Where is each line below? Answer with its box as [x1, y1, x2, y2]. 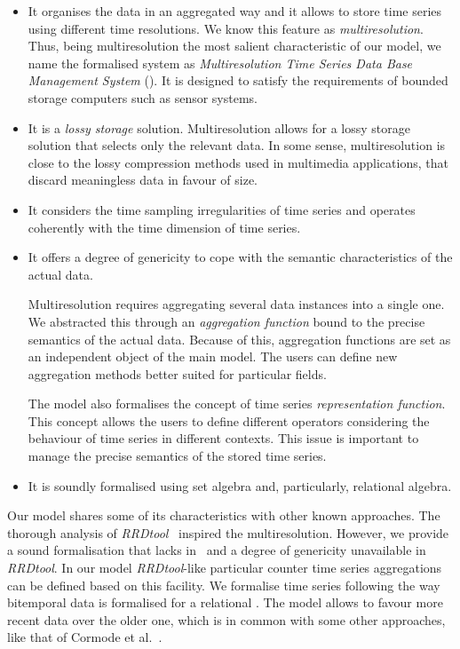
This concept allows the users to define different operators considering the [28, 411, 430, 430]
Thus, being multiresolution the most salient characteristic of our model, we [28, 36, 441, 55]
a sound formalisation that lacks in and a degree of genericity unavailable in [7, 541, 426, 559]
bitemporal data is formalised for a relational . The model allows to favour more [7, 593, 443, 612]
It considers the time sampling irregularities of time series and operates [28, 200, 416, 218]
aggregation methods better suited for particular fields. [28, 364, 327, 383]
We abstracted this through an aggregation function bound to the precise [28, 312, 425, 330]
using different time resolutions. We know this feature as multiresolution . [28, 19, 424, 37]
